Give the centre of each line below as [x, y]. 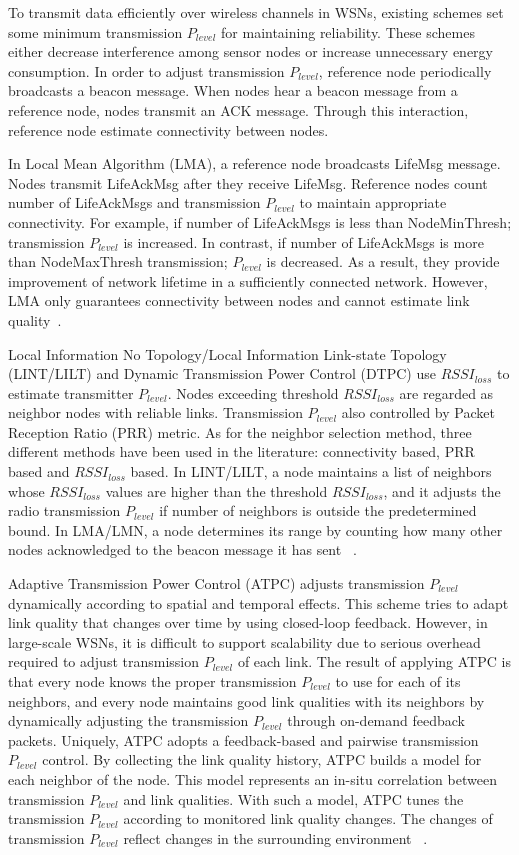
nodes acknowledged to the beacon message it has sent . [182, 549]
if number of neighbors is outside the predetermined [318, 510]
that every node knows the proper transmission [152, 681]
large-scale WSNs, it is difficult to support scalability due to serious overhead [244, 641]
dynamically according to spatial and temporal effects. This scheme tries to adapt [258, 602]
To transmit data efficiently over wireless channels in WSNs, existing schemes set [256, 12]
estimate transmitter [71, 392]
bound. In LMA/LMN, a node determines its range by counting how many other [255, 529]
